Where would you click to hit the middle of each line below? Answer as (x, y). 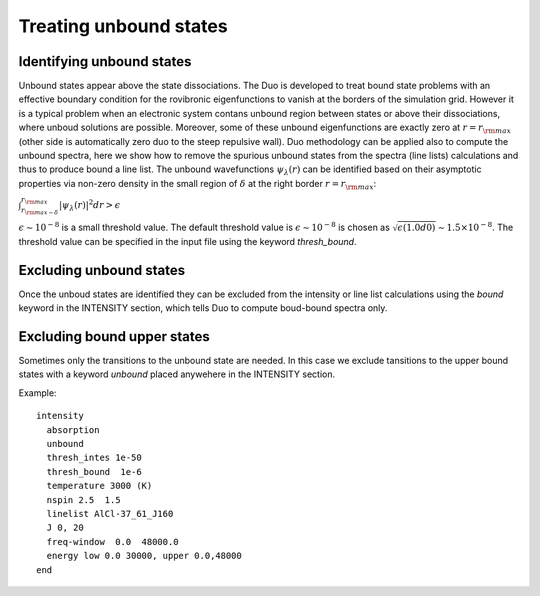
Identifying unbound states (105, 61)
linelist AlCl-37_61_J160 (110, 513)
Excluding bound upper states (114, 336)
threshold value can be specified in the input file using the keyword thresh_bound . (187, 241)
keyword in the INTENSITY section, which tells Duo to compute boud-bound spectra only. (203, 308)
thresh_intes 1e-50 (94, 458)
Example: (37, 392)
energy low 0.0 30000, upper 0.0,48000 (144, 556)
